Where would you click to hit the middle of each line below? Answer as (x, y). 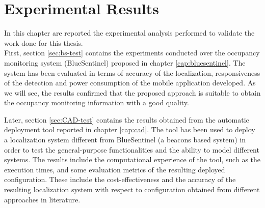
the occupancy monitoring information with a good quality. (97, 102)
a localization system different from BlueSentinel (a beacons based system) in (125, 140)
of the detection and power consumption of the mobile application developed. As (130, 83)
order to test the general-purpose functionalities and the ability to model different (132, 149)
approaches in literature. (42, 199)
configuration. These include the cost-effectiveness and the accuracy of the (120, 179)
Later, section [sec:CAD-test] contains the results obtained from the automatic (127, 119)
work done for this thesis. (44, 42)
